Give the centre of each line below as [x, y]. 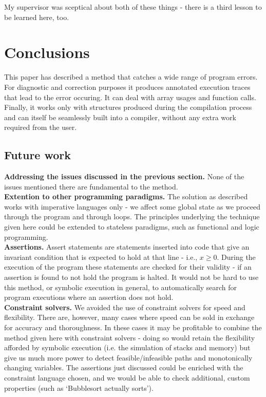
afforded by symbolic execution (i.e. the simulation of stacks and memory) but [127, 347]
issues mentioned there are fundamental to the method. [91, 186]
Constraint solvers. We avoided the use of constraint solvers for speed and [125, 307]
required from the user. [41, 127]
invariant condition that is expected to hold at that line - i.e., [101, 257]
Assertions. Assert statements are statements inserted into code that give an [127, 247]
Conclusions [47, 52]
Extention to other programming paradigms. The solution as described [126, 196]
